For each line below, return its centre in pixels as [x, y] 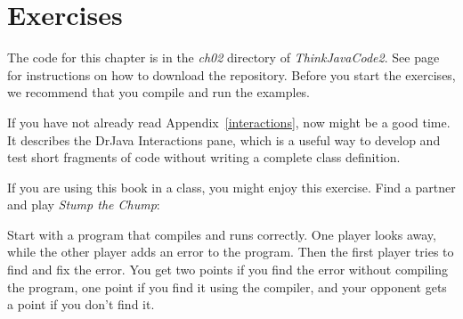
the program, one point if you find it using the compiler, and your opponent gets [227, 286]
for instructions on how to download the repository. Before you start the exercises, [231, 74]
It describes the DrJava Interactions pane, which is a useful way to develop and [224, 139]
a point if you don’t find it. [81, 304]
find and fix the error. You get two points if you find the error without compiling [228, 270]
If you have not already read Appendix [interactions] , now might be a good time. [229, 122]
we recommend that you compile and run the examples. [159, 92]
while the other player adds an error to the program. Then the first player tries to [231, 252]
